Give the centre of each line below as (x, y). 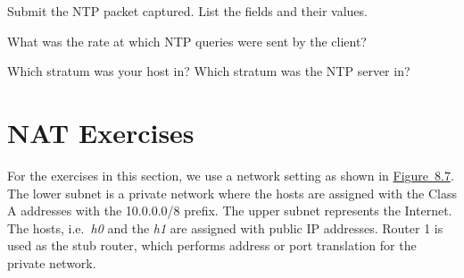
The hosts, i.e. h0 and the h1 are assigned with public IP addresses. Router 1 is (225, 227)
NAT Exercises (101, 132)
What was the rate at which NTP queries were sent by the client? (187, 41)
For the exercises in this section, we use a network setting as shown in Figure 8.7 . (231, 175)
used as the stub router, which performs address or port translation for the (212, 245)
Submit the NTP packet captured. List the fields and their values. (187, 11)
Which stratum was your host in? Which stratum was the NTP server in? (209, 71)
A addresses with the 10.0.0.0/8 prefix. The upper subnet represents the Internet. (230, 211)
